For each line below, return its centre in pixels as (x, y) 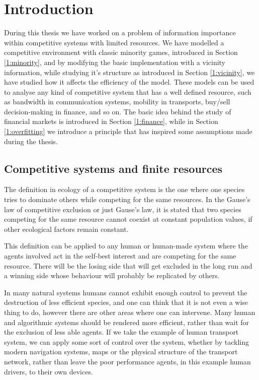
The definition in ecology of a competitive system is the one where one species (124, 189)
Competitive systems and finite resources (113, 168)
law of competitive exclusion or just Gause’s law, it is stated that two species (123, 209)
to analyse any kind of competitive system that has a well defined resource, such (128, 91)
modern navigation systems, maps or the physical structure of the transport (121, 352)
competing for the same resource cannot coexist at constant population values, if (128, 219)
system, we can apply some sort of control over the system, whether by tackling (127, 341)
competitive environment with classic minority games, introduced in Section (121, 52)
